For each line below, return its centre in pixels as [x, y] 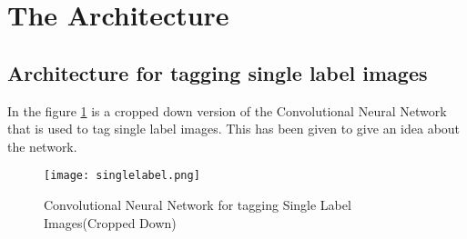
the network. [42, 146]
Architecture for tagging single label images [218, 72]
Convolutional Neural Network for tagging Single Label [198, 205]
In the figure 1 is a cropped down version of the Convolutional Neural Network [227, 110]
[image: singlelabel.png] [122, 176]
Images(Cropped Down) [110, 222]
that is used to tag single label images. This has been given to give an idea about [234, 129]
